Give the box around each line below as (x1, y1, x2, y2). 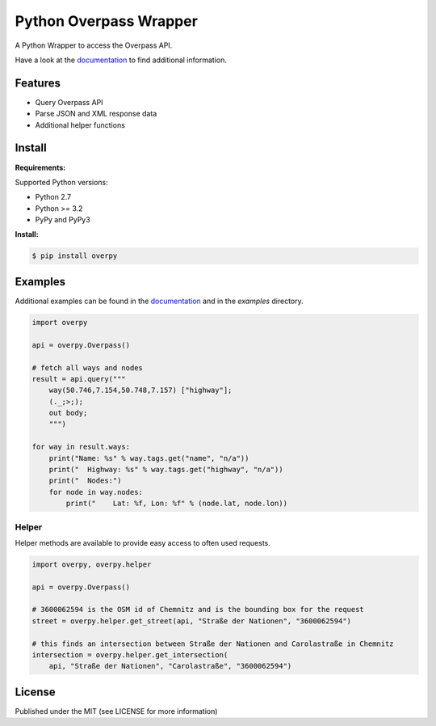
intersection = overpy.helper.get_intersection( (31, 651, 228, 660)
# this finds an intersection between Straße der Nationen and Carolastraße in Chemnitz (31, 639, 395, 648)
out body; (48, 408, 88, 418)
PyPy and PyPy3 (35, 215, 90, 225)
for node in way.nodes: (48, 488, 143, 496)
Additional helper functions (35, 120, 125, 129)
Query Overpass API (35, 97, 104, 107)
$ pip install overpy (31, 251, 118, 260)
